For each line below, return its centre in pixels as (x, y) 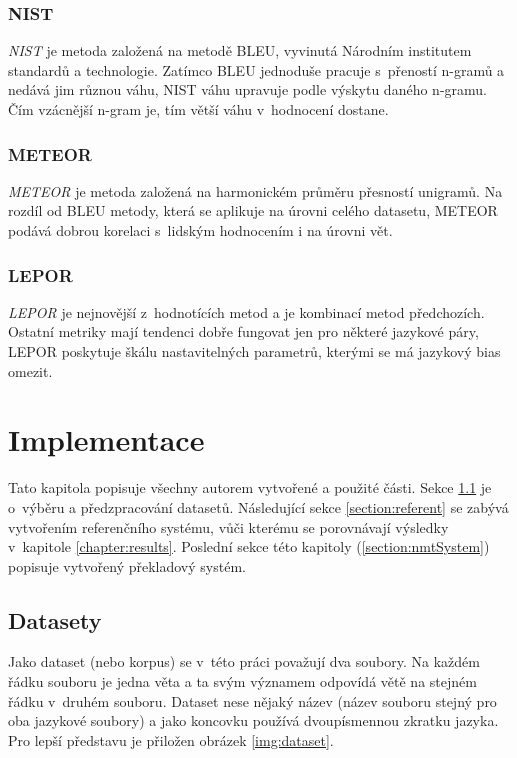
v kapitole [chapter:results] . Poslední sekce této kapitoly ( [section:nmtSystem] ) (249, 546)
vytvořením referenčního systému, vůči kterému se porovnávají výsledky (228, 526)
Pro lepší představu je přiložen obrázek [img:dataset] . (171, 739)
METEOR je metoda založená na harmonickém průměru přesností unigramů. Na (255, 190)
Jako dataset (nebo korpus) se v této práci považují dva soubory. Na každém (244, 661)
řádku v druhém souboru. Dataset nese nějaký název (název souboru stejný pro (252, 700)
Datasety (55, 619)
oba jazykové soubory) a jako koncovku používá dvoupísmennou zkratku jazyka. (253, 720)
